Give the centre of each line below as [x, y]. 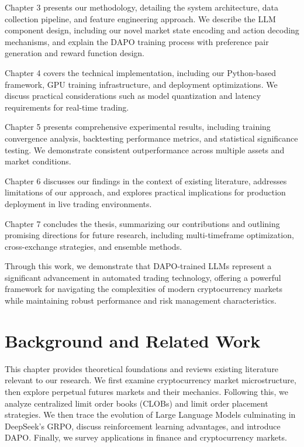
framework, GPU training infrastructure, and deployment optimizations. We [141, 84]
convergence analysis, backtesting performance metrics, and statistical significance [151, 138]
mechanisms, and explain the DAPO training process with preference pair [137, 41]
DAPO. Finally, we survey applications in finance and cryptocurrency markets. [146, 437]
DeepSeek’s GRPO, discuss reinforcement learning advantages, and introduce [143, 426]
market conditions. [38, 161]
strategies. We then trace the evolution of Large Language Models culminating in [150, 415]
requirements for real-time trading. [67, 107]
